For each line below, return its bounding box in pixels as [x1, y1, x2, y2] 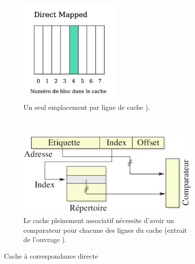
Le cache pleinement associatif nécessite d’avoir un [23, 215, 174, 225]
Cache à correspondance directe [4, 250, 98, 261]
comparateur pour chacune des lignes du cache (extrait [23, 224, 187, 235]
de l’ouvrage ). [23, 234, 67, 244]
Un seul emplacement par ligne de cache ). [23, 102, 150, 112]
